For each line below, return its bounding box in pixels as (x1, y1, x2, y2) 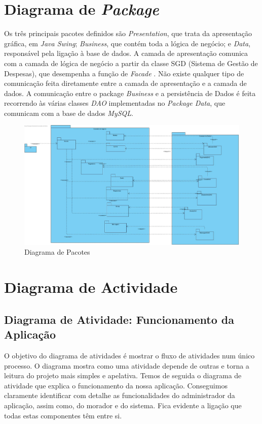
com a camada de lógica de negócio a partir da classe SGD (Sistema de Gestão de (4, 57, 258, 68)
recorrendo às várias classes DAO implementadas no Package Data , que (4, 98, 226, 108)
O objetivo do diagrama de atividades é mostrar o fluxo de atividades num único (4, 350, 255, 361)
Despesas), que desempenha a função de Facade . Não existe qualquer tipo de (4, 68, 244, 78)
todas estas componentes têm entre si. (4, 410, 122, 420)
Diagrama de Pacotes (24, 247, 90, 257)
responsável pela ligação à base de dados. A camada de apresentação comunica (4, 48, 248, 58)
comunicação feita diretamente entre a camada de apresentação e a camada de (4, 78, 247, 88)
